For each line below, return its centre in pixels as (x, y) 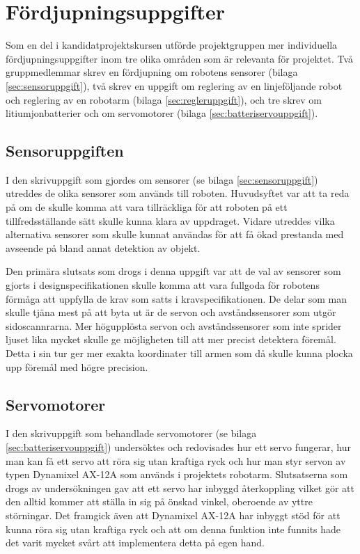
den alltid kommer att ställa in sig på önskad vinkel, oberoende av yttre (159, 501)
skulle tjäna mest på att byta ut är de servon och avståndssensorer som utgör (171, 312)
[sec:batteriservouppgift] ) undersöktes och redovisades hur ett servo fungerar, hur (178, 447)
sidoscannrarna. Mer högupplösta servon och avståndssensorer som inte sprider (174, 325)
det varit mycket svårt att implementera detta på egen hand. (135, 543)
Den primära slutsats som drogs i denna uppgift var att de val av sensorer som (173, 271)
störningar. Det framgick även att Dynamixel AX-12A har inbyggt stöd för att (173, 515)
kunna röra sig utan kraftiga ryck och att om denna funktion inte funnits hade (173, 529)
